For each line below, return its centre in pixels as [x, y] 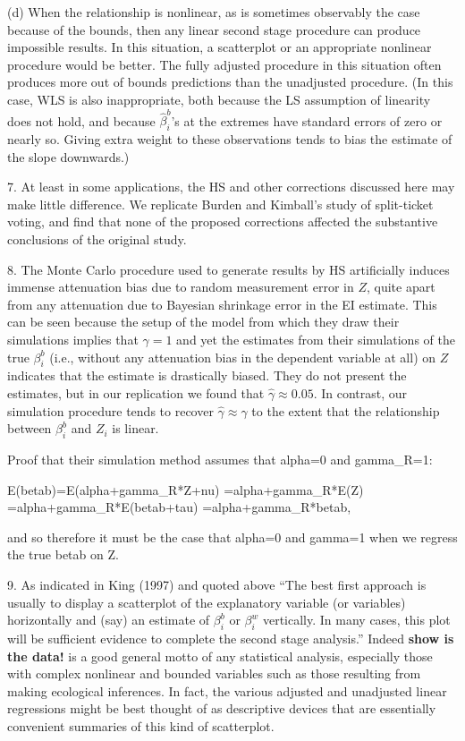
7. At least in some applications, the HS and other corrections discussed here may [231, 187]
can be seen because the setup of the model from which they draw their [203, 322]
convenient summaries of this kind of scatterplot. [141, 725]
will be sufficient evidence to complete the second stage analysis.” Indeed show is [231, 638]
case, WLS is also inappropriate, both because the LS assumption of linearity [219, 99]
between [30, 428]
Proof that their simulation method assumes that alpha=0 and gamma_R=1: [220, 459]
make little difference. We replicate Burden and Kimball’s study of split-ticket [220, 204]
